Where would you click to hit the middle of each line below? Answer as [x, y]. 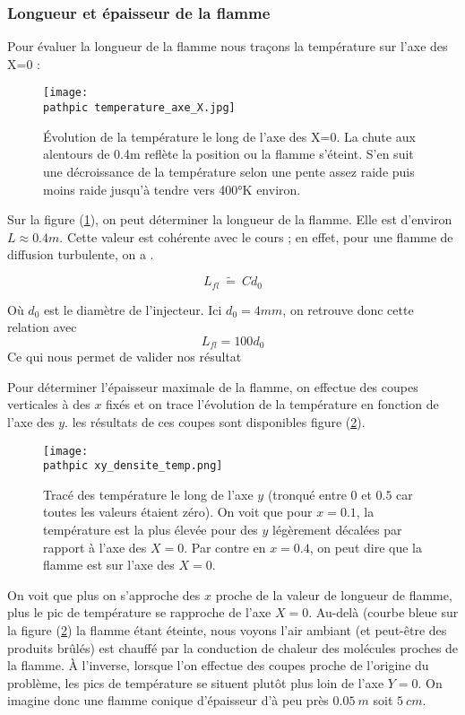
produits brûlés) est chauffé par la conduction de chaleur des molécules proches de [233, 647]
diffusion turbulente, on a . [81, 254]
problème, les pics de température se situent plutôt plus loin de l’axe [196, 682]
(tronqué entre [307, 494]
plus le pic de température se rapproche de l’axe [139, 612]
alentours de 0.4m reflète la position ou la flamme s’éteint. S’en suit [228, 154]
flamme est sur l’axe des [109, 565]
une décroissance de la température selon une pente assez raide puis [229, 171]
